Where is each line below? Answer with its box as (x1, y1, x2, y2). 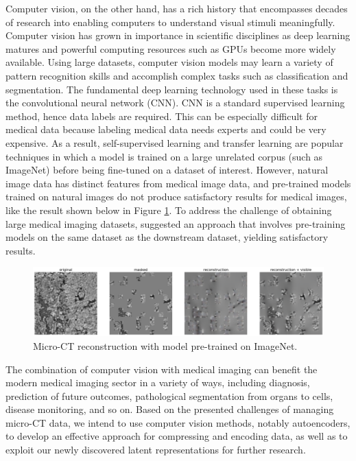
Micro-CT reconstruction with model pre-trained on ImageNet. (33, 338, 298, 353)
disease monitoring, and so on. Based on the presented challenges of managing (5, 402, 334, 416)
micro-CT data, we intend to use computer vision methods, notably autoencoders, (5, 415, 351, 429)
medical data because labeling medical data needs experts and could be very (5, 122, 327, 137)
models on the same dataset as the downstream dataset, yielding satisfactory (5, 230, 329, 244)
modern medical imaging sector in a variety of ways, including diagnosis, (5, 375, 310, 390)
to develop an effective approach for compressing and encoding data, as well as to (5, 429, 348, 443)
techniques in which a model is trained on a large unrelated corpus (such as (5, 149, 323, 163)
